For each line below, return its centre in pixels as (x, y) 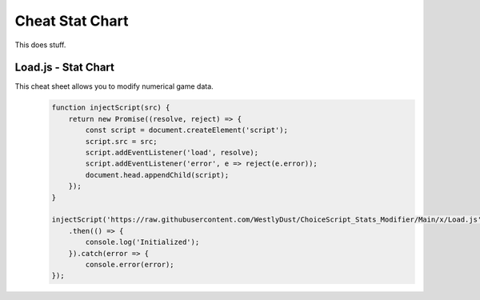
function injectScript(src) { (111, 108)
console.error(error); (130, 264)
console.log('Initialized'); (142, 242)
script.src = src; (121, 141)
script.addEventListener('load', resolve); (172, 152)
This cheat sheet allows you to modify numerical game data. (114, 86)
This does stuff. (40, 45)
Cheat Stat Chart (72, 21)
